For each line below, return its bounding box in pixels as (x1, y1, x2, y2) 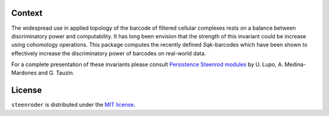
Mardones (11, 69, 37, 77)
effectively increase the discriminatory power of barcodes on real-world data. (11, 49, 207, 57)
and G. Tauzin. (38, 69, 74, 77)
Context (11, 8, 43, 18)
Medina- (284, 61, 306, 68)
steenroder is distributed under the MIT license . (11, 101, 136, 109)
